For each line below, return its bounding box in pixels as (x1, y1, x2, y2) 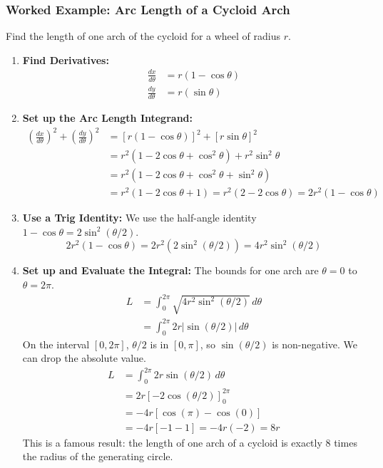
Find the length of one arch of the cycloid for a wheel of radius (6, 28, 281, 43)
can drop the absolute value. (22, 350, 146, 365)
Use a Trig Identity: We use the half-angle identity (22, 210, 257, 225)
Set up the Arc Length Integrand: (22, 110, 193, 125)
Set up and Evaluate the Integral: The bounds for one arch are (22, 263, 319, 278)
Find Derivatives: (22, 52, 109, 67)
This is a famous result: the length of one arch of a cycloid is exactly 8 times (22, 435, 357, 449)
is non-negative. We (272, 336, 358, 351)
